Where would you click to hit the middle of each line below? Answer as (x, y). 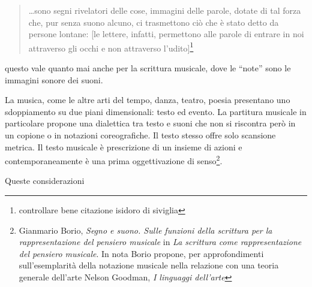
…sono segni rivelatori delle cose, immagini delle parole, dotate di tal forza (165, 10)
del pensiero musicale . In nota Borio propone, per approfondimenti (141, 253)
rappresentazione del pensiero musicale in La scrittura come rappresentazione (160, 242)
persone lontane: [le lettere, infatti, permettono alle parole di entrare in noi (166, 34)
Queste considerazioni (45, 181)
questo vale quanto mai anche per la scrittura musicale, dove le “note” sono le (148, 68)
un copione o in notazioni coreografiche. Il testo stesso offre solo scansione (140, 135)
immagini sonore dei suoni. (54, 79)
